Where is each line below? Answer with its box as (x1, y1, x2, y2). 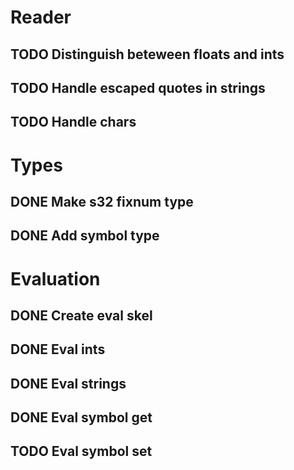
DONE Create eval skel (10, 307, 153, 324)
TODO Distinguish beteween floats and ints (10, 46, 285, 63)
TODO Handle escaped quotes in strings (10, 79, 266, 96)
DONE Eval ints (10, 341, 106, 358)
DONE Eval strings (10, 375, 127, 392)
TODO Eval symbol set (10, 443, 153, 460)
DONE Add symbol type (10, 227, 160, 245)
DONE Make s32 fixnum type (10, 193, 194, 210)
